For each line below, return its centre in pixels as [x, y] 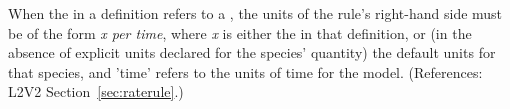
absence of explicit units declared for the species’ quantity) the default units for [252, 52]
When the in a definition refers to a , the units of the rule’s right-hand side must [255, 13]
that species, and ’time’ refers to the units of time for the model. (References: [245, 71]
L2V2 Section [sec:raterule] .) [96, 91]
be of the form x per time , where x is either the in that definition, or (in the [240, 32]
